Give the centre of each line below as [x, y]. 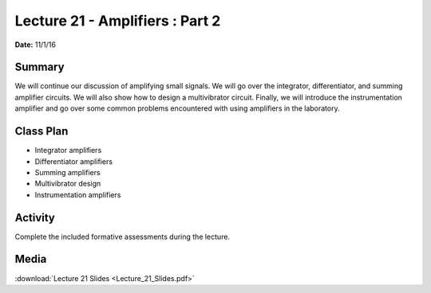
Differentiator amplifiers [74, 161]
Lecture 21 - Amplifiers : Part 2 [118, 21]
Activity [35, 218]
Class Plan [42, 131]
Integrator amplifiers [68, 150]
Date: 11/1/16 [35, 45]
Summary [40, 67]
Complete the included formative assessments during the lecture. [123, 236]
